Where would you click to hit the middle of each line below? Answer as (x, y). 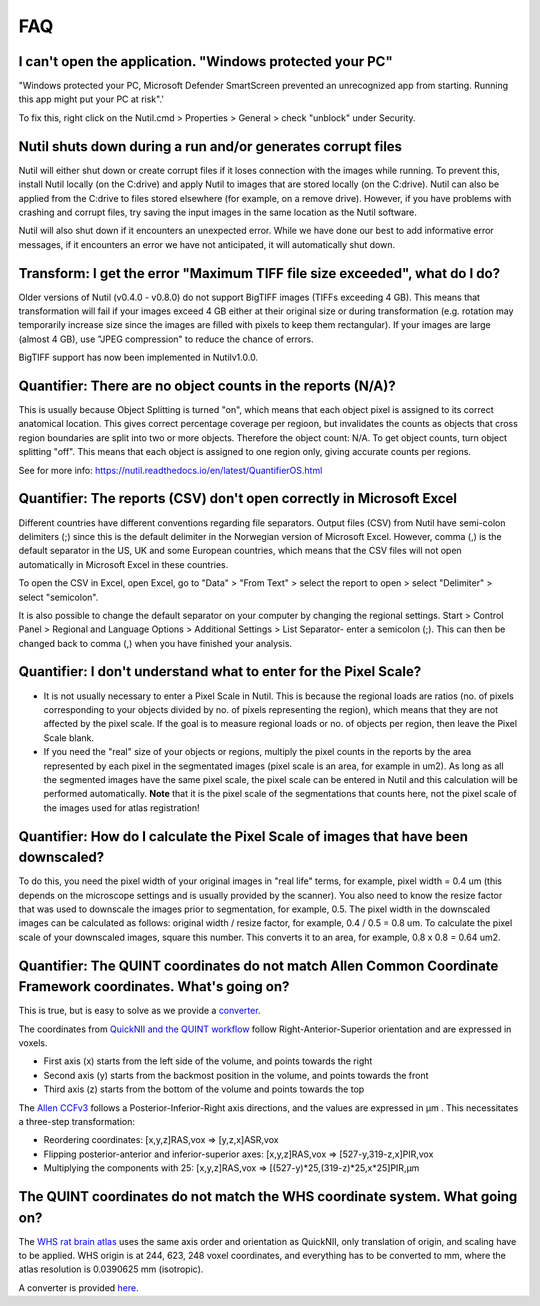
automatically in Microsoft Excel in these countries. (123, 564)
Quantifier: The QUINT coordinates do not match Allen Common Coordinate (258, 965)
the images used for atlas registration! (121, 807)
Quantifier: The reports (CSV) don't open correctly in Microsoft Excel (238, 498)
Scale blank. (69, 737)
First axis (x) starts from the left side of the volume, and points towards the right (208, 1061)
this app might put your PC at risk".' (91, 99)
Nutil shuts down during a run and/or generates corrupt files (210, 146)
